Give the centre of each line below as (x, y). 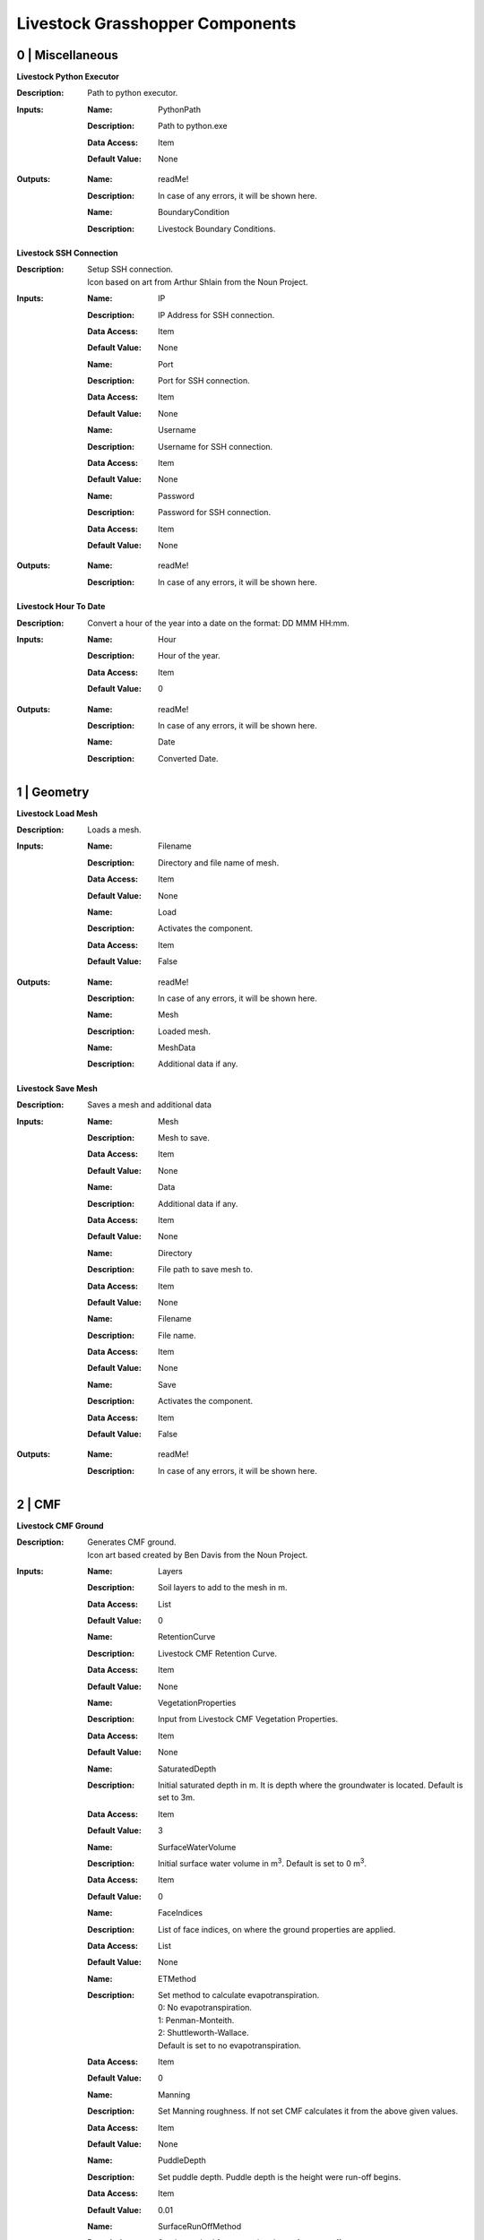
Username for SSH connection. (216, 446)
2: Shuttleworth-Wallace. (203, 2033)
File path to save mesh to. (205, 1270)
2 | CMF (39, 1504)
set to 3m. (177, 1797)
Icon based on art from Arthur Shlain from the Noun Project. (198, 281)
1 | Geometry (53, 792)
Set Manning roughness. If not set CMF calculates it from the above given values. (308, 2111)
